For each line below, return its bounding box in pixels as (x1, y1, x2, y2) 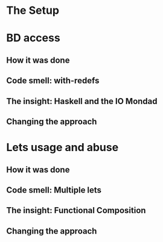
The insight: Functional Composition (6, 205, 146, 216)
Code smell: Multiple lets (6, 185, 101, 195)
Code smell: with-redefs (6, 76, 100, 86)
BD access (6, 31, 60, 45)
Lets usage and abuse (6, 141, 119, 154)
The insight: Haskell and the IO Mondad (6, 96, 158, 106)
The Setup (6, 4, 59, 17)
